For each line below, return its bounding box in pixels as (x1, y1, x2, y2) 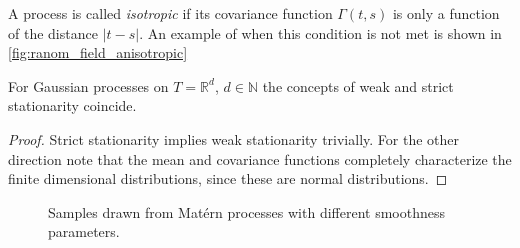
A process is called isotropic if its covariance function (8, 3, 333, 23)
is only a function (392, 3, 500, 23)
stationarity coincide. (8, 95, 137, 116)
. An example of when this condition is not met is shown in (139, 22, 502, 43)
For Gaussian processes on (8, 75, 169, 96)
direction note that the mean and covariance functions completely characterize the (8, 148, 512, 169)
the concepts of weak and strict (262, 75, 454, 96)
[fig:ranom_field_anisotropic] (8, 42, 188, 63)
